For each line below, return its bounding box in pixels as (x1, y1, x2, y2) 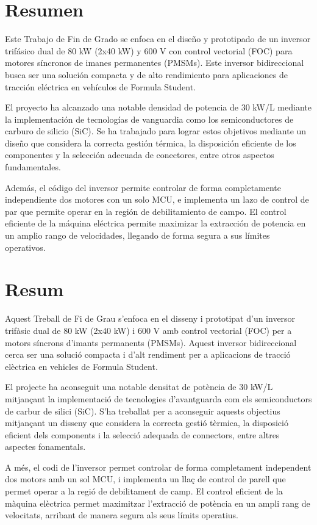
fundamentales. (5, 161, 61, 173)
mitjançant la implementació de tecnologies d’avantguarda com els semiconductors (5, 392, 312, 405)
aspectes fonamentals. (5, 440, 86, 453)
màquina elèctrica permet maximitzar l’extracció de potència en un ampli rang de (5, 496, 310, 509)
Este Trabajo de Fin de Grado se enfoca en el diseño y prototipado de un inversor (5, 32, 311, 45)
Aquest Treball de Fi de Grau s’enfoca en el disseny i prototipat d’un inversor (5, 312, 296, 325)
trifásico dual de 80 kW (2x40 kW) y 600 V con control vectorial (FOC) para (5, 44, 293, 57)
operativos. (5, 241, 46, 253)
